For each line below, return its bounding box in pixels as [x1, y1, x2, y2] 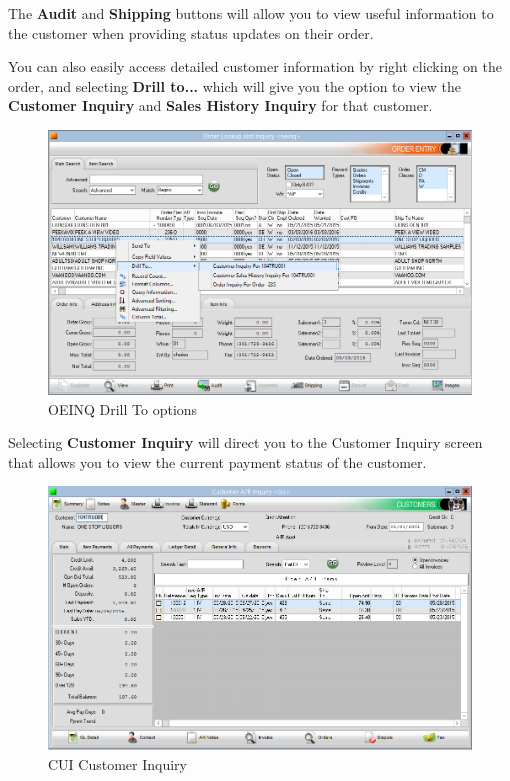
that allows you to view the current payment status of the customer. [8, 451, 427, 472]
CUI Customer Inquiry [48, 753, 187, 774]
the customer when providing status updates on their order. [8, 22, 374, 43]
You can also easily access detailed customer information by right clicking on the [8, 56, 502, 77]
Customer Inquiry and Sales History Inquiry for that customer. [8, 95, 433, 116]
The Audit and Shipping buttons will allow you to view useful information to [8, 3, 494, 23]
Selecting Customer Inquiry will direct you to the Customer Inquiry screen [8, 432, 483, 453]
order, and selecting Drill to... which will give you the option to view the [8, 75, 461, 96]
